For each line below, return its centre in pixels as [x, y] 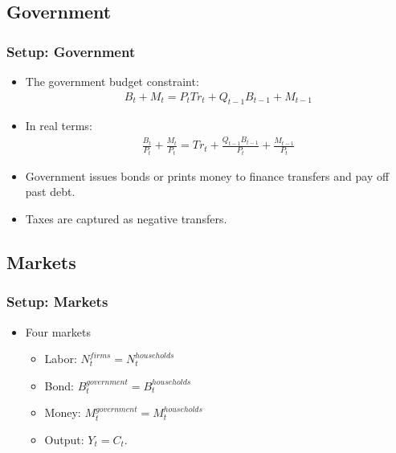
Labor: [61, 359]
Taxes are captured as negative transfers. [126, 218]
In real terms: [59, 126]
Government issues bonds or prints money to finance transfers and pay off [207, 175]
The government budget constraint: [112, 81]
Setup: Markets [57, 302]
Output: [64, 439]
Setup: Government [71, 51]
